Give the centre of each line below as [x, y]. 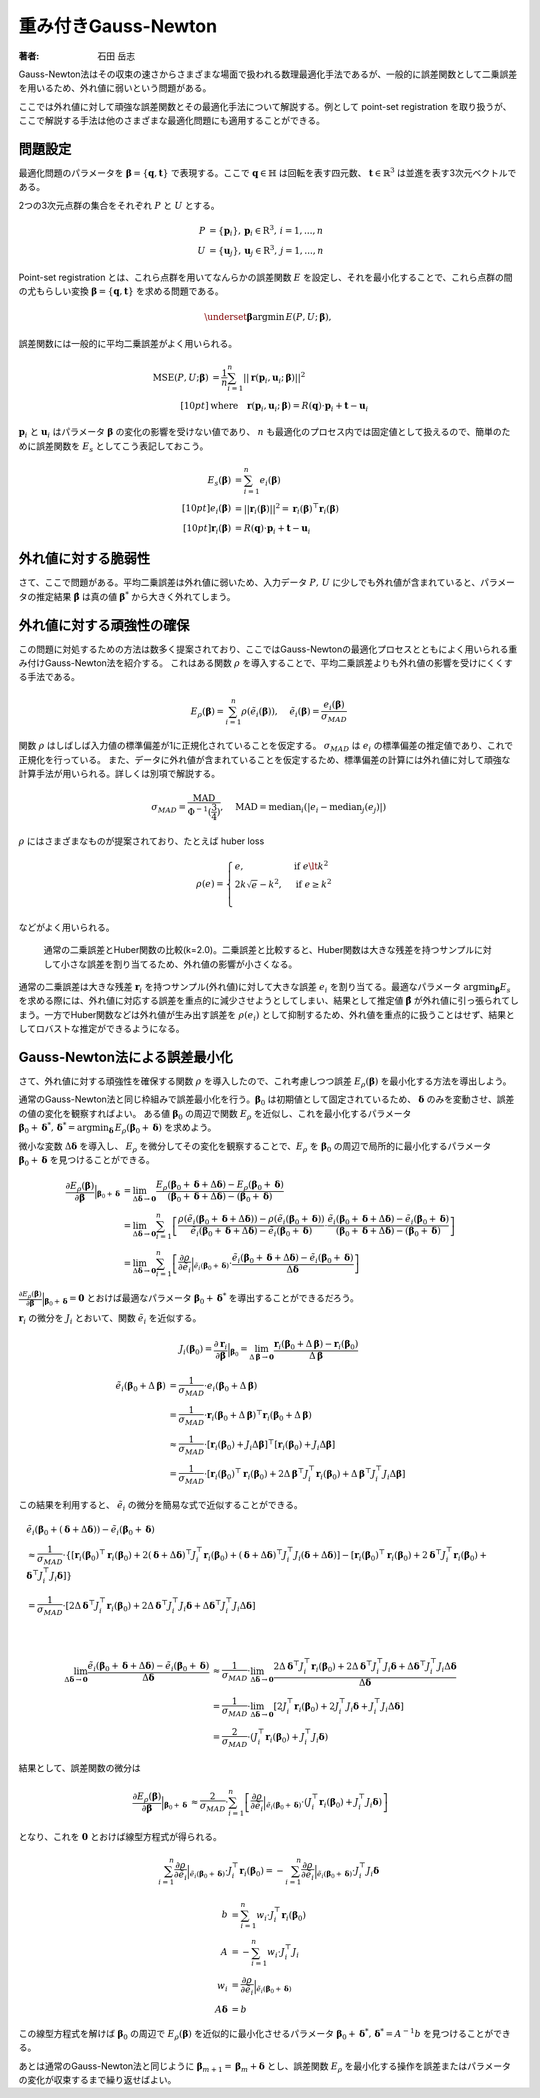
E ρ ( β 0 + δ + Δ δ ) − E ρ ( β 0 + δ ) [219, 1185]
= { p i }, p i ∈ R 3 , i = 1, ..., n [266, 231]
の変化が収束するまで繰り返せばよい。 [97, 2080]
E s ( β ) [219, 481]
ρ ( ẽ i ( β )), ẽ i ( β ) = [280, 712]
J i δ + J [360, 1707]
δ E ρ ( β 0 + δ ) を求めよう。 [162, 1128]
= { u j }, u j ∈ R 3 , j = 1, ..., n [266, 251]
